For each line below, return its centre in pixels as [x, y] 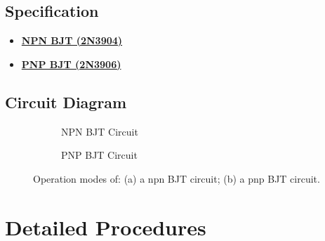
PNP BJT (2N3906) [71, 64]
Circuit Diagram [66, 102]
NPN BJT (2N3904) [72, 40]
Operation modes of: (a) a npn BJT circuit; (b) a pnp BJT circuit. [177, 178]
